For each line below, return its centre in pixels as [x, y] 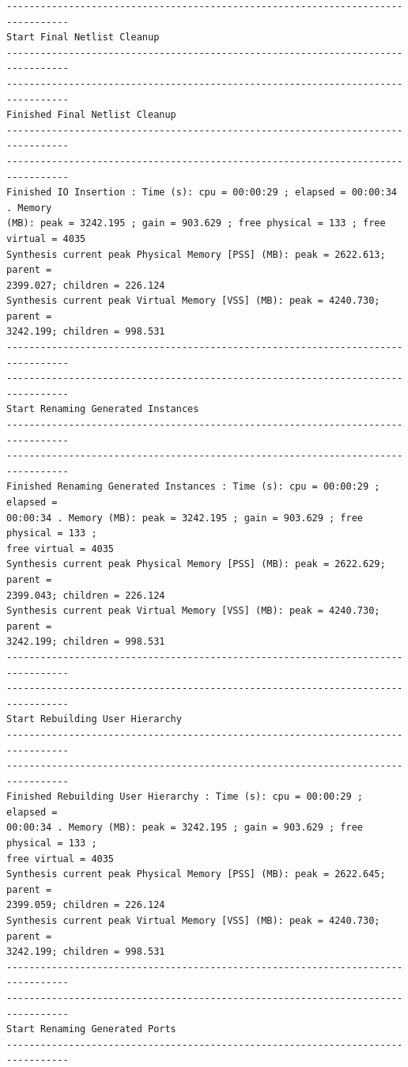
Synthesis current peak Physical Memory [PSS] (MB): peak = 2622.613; [196, 254]
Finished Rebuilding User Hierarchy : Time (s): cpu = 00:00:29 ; [185, 797]
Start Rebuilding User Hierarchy [94, 719]
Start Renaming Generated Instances [103, 409]
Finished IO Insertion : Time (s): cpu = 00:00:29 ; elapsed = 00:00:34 [202, 193]
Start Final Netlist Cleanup [83, 38]
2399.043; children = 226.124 [86, 595]
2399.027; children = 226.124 [86, 285]
